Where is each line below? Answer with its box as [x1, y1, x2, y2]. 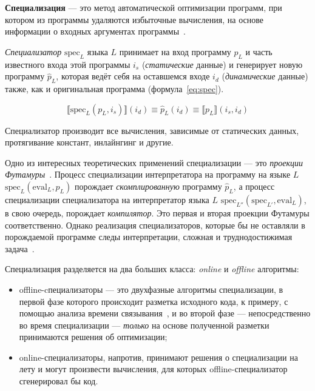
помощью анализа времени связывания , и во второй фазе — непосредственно [19, 307, 311, 319]
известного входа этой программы [5, 58, 130, 70]
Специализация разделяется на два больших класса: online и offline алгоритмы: [5, 262, 299, 275]
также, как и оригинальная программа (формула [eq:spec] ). [5, 82, 224, 95]
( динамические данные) [222, 70, 308, 82]
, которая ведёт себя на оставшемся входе [56, 70, 210, 82]
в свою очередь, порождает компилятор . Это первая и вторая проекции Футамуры [5, 206, 310, 219]
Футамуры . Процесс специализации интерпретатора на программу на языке [5, 168, 291, 181]
